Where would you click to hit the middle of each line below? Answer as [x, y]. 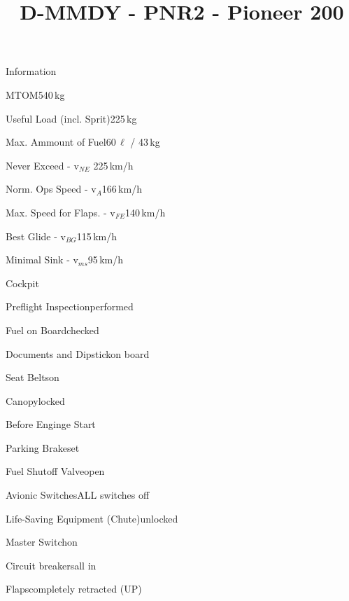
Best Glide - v [36, 236]
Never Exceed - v [42, 165]
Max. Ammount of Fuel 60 [61, 142]
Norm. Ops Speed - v [51, 189]
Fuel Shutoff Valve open [55, 471]
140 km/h [145, 212]
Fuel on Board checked [52, 330]
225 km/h [113, 165]
